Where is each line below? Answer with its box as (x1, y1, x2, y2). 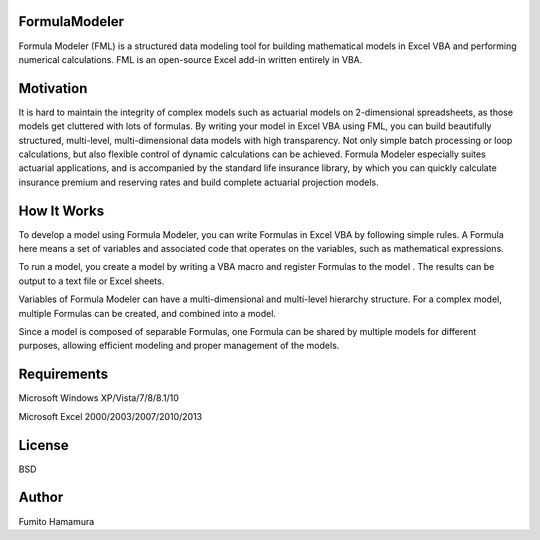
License (18, 436, 69, 454)
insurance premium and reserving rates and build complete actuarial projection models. (18, 176, 379, 188)
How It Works (18, 202, 105, 219)
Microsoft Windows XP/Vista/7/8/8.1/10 (18, 392, 180, 404)
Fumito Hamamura (18, 515, 95, 527)
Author (18, 489, 64, 506)
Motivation (18, 80, 88, 97)
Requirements (18, 366, 109, 383)
